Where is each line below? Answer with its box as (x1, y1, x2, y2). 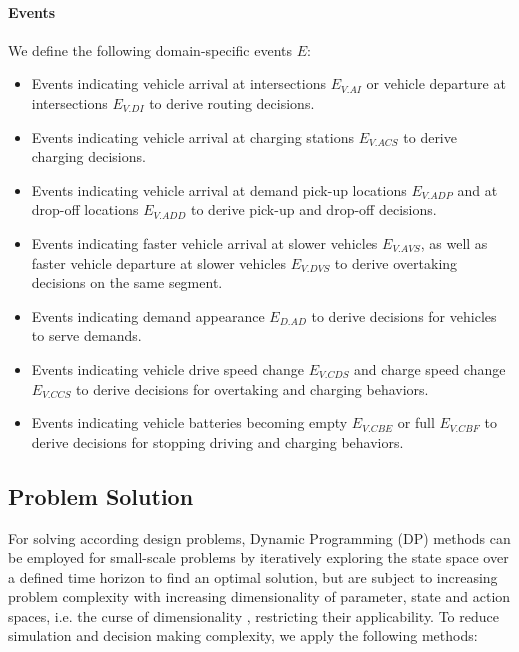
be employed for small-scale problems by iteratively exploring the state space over (8, 547, 509, 568)
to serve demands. (31, 325, 142, 346)
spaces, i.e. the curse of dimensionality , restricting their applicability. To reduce (8, 605, 499, 626)
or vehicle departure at (366, 73, 506, 94)
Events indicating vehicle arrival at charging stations (31, 126, 354, 147)
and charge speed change (354, 358, 506, 379)
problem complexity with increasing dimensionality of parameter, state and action (8, 586, 511, 607)
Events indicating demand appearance (31, 305, 265, 326)
